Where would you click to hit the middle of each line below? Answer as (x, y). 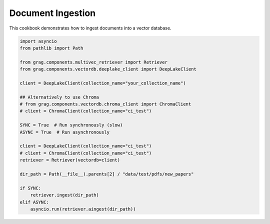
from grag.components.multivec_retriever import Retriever (93, 62)
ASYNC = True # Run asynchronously (65, 132)
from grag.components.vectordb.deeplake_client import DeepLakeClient (108, 69)
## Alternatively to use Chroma (59, 97)
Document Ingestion (52, 13)
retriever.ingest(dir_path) (65, 195)
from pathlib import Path (51, 48)
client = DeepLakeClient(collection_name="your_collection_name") (103, 83)
